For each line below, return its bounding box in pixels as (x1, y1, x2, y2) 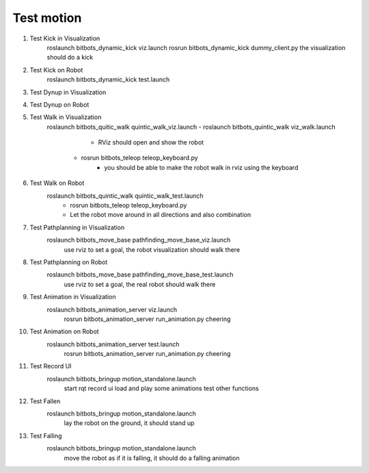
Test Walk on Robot (29, 179, 85, 188)
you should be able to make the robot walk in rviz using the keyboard (104, 163, 299, 171)
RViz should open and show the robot (98, 138, 204, 146)
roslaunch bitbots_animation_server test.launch (46, 340, 180, 348)
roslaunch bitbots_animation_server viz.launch (46, 305, 178, 314)
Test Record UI (29, 362, 72, 370)
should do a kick (46, 53, 94, 62)
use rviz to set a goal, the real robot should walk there (64, 280, 216, 288)
